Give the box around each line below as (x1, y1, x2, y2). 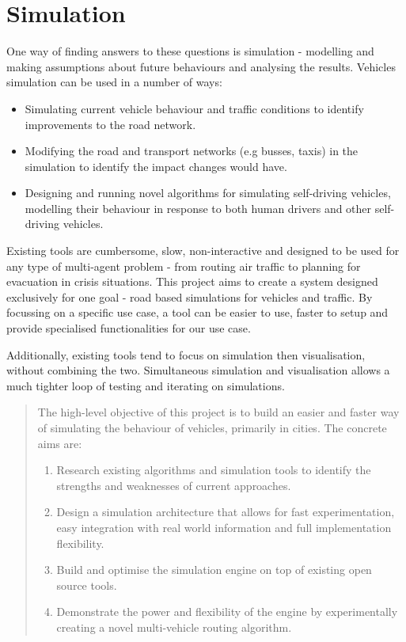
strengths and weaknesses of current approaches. (56, 477, 291, 493)
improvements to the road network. (25, 116, 196, 132)
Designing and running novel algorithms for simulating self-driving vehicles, (25, 184, 391, 201)
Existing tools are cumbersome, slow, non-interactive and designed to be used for (6, 242, 400, 259)
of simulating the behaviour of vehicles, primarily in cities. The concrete (37, 420, 387, 435)
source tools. (56, 576, 117, 593)
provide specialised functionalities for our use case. (6, 320, 251, 336)
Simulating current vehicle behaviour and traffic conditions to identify (25, 100, 364, 116)
